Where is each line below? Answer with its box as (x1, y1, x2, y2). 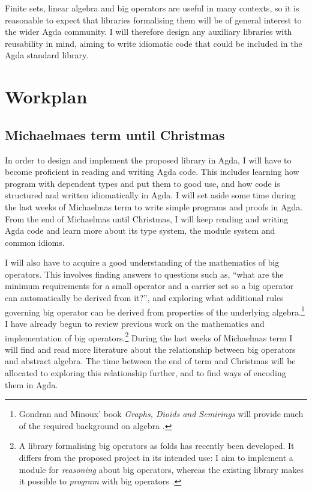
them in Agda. (5, 378, 58, 391)
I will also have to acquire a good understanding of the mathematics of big (5, 256, 280, 269)
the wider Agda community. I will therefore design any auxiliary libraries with (5, 25, 292, 38)
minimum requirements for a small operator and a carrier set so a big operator (5, 279, 294, 292)
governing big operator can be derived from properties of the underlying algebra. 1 (5, 303, 305, 318)
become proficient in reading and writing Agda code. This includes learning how (5, 165, 299, 178)
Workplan (5, 84, 88, 109)
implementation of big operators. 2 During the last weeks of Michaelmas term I (5, 329, 293, 344)
